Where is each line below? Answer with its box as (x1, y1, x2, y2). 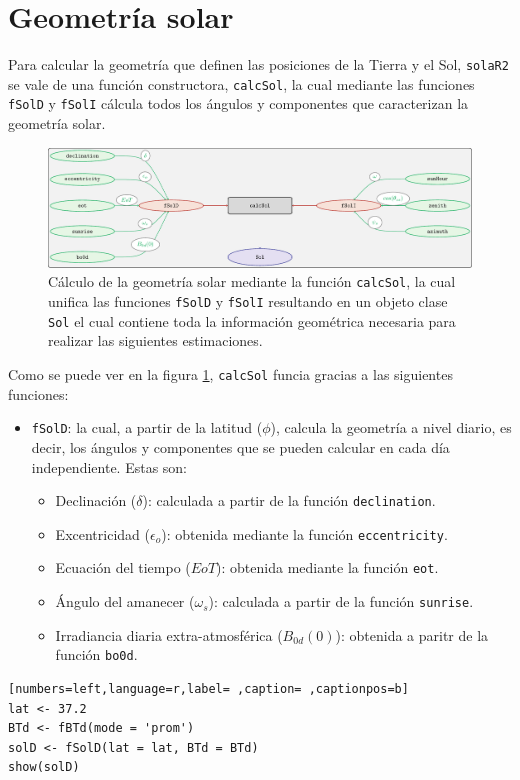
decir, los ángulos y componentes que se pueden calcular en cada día (31, 436, 450, 457)
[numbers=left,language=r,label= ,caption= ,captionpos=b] (8, 682, 409, 696)
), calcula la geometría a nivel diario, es (270, 417, 512, 438)
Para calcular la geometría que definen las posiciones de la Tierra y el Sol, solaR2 (8, 54, 509, 75)
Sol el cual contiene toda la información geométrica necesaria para (48, 310, 456, 331)
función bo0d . (55, 644, 138, 665)
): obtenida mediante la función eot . (216, 557, 439, 578)
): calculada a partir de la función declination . (142, 490, 436, 511)
